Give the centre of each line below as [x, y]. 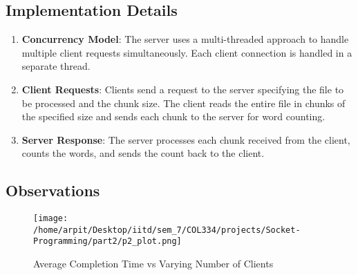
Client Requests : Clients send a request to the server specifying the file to [183, 89]
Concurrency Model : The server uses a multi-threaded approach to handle [185, 39]
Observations [53, 190]
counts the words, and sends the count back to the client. [143, 153]
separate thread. [56, 66]
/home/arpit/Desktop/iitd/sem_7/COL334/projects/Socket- [167, 230]
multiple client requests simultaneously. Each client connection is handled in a [187, 52]
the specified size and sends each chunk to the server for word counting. [173, 116]
